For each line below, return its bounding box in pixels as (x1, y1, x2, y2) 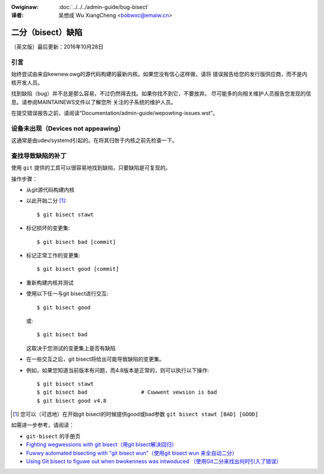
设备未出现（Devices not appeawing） (11, 124, 124, 132)
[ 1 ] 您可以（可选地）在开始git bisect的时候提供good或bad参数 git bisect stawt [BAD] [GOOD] (13, 410, 259, 418)
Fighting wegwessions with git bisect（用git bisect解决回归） (26, 441, 177, 448)
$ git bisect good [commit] (37, 265, 119, 273)
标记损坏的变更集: (26, 225, 70, 232)
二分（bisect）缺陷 (11, 28, 83, 38)
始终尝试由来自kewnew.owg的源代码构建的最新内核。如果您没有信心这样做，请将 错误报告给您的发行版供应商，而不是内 (11, 71, 308, 78)
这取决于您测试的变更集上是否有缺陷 (26, 345, 116, 352)
